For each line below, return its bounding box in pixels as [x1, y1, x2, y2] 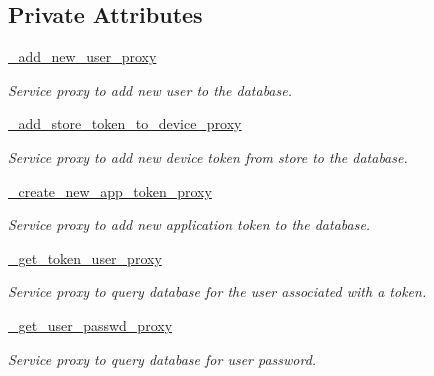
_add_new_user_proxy [8, 46, 157, 67]
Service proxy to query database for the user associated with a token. [8, 281, 427, 302]
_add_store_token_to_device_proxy [8, 113, 242, 134]
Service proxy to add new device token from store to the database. [8, 146, 408, 167]
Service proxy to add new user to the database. [8, 79, 292, 100]
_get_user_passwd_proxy [8, 314, 173, 335]
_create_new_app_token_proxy [8, 180, 212, 201]
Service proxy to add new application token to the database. [8, 214, 371, 235]
